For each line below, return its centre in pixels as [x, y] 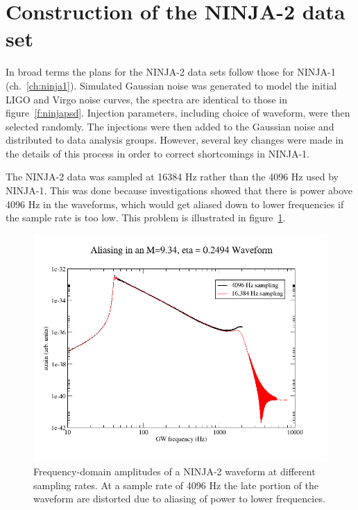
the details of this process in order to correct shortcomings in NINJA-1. [157, 153]
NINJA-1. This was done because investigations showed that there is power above [179, 190]
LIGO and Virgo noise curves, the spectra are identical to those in [146, 99]
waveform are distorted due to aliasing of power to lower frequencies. [179, 499]
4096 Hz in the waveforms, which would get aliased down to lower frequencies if [175, 204]
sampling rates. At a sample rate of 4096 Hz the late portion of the [176, 485]
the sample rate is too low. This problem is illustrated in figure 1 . [146, 218]
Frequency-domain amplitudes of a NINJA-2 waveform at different [174, 471]
